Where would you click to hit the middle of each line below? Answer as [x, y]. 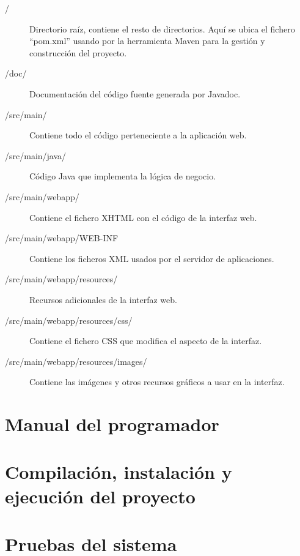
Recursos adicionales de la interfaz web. [103, 299]
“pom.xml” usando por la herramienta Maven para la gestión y [147, 41]
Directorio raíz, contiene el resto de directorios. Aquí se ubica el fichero [162, 28]
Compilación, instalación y [119, 472]
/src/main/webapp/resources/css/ [69, 320]
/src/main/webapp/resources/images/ [76, 361]
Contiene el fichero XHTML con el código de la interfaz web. [143, 217]
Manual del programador [112, 424]
